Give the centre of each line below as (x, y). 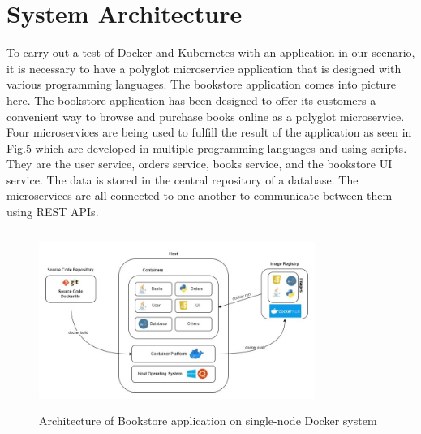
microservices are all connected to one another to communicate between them (200, 195)
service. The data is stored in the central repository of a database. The (183, 179)
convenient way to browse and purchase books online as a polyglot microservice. (206, 116)
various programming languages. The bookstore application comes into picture (202, 84)
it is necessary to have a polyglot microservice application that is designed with (204, 68)
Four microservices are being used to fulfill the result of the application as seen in (209, 132)
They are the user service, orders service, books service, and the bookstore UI (200, 164)
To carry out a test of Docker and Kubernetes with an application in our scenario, (211, 52)
